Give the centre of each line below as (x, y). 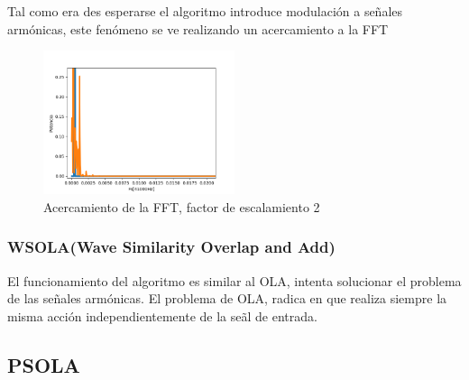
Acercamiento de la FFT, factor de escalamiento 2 (182, 206)
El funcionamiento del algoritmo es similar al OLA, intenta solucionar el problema (234, 280)
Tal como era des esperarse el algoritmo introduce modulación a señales (205, 11)
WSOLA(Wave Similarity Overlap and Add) (171, 247)
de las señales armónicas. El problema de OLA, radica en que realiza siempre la (227, 298)
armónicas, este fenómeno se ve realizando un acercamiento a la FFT (198, 28)
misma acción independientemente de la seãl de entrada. (162, 315)
